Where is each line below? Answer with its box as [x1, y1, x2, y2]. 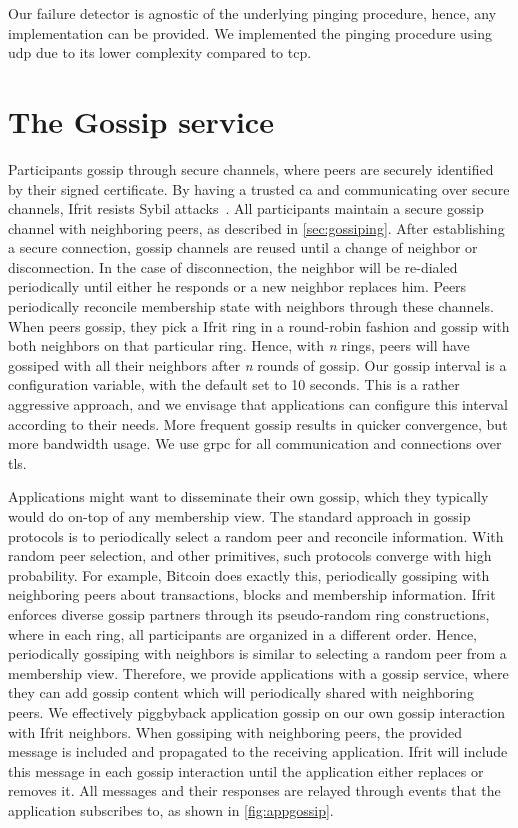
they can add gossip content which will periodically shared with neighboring [8, 682, 474, 703]
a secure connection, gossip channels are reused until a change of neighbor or [8, 237, 478, 258]
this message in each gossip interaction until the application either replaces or [8, 760, 484, 781]
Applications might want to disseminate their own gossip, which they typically [8, 486, 489, 507]
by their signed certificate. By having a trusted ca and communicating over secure [8, 178, 510, 199]
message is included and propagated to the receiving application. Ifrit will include [8, 741, 508, 762]
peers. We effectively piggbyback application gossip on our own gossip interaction [8, 701, 506, 722]
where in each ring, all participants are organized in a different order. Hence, [8, 623, 477, 644]
